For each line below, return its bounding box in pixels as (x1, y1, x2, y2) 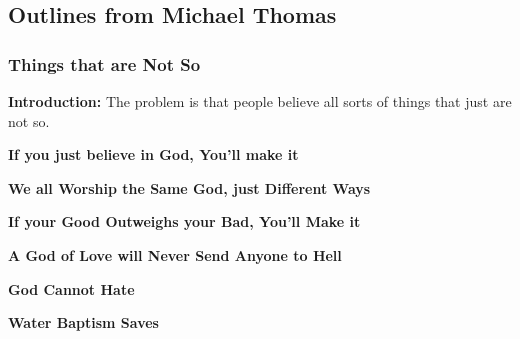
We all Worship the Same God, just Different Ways (8, 177, 371, 198)
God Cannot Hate (8, 278, 135, 299)
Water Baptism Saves (8, 312, 159, 333)
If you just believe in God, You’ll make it (8, 144, 299, 165)
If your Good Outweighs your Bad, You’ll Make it (8, 211, 361, 232)
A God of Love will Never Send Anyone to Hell (8, 244, 342, 265)
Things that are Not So (8, 51, 201, 76)
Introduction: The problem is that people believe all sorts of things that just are (8, 91, 512, 111)
